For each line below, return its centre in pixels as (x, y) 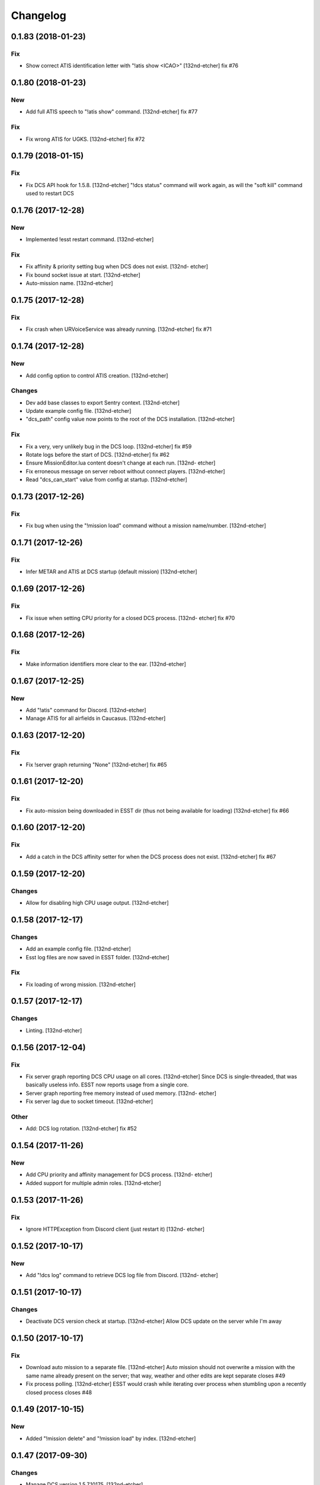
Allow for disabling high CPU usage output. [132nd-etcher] (97, 902)
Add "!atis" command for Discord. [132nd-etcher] (86, 710)
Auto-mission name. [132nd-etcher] (69, 283)
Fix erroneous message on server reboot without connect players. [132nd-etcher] (125, 471)
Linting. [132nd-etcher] (54, 1030)
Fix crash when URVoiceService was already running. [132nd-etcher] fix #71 (119, 329)
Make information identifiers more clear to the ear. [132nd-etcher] (106, 664)
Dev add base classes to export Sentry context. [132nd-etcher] (103, 402)
